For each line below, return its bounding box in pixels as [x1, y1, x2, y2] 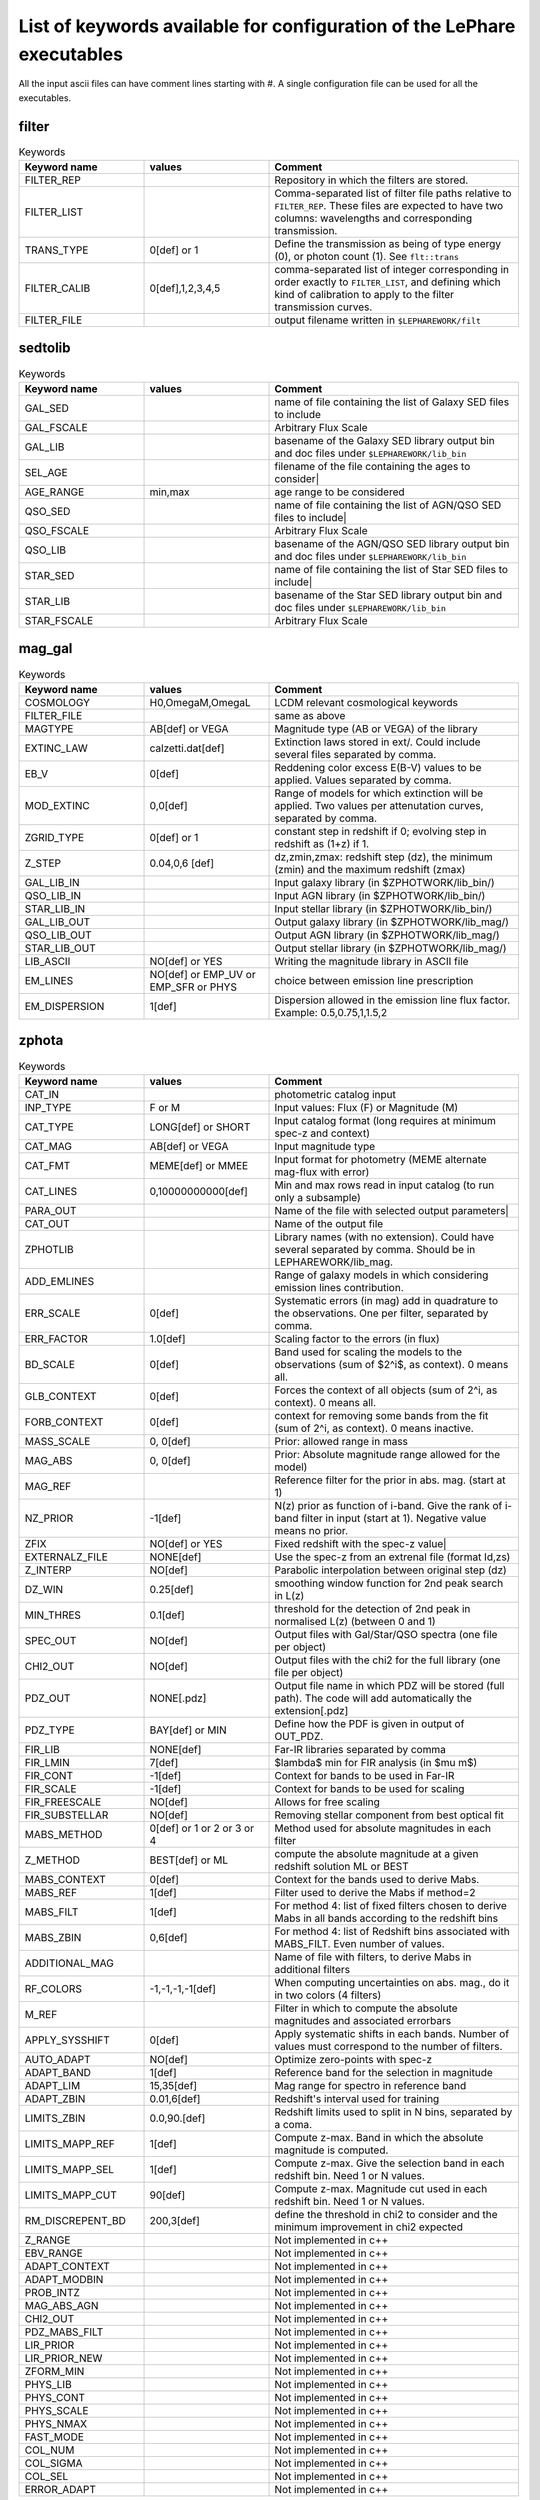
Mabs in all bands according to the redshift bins [274, 1911, 499, 1925]
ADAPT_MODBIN [24, 2272, 104, 2286]
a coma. [274, 2117, 313, 2131]
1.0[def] [149, 1331, 186, 1345]
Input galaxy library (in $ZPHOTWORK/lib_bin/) [274, 875, 495, 889]
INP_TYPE [24, 1100, 72, 1114]
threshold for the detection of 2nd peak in [274, 1601, 471, 1615]
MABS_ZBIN [24, 1930, 82, 1944]
